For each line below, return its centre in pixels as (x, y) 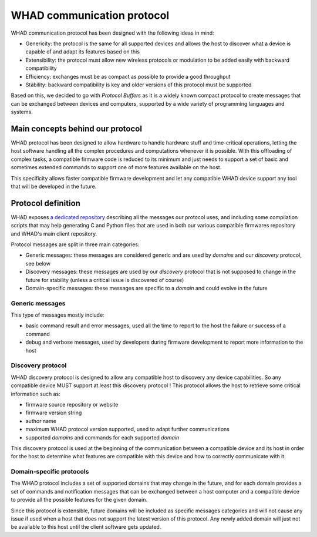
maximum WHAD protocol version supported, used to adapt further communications (128, 429)
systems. (22, 112)
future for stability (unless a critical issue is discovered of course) (105, 280)
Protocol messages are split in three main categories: (75, 244)
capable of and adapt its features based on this (83, 52)
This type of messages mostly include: (58, 315)
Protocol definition (45, 203)
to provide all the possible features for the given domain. (79, 500)
